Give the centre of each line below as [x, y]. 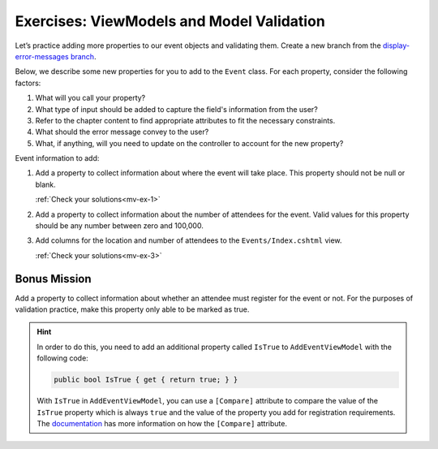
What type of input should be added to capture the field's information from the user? [176, 109]
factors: [28, 83]
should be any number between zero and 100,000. [120, 226]
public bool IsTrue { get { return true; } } [146, 380]
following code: [62, 358]
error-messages [42, 56]
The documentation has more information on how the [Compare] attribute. [162, 424]
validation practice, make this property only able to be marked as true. [132, 309]
